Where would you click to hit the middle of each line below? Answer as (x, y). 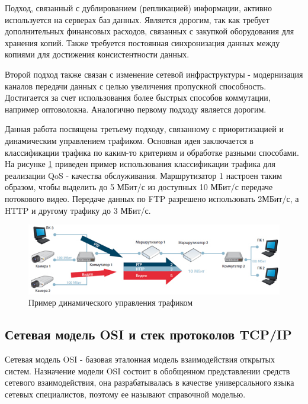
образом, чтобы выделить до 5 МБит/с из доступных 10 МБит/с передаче (139, 187)
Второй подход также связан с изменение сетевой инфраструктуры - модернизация (154, 74)
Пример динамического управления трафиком (111, 302)
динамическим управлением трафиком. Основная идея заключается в (129, 140)
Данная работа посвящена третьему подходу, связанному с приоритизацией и (144, 129)
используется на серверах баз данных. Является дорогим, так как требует (137, 19)
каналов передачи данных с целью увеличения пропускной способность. (136, 86)
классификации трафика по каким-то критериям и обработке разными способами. (152, 152)
